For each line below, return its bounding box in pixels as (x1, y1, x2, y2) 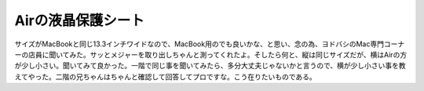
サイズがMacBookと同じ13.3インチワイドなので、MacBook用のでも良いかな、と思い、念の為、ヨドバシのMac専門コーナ (14, 39, 405, 49)
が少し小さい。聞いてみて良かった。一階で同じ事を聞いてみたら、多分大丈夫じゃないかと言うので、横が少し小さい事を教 (14, 61, 406, 71)
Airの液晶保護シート (14, 12, 144, 29)
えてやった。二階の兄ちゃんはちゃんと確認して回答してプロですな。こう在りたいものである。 (14, 71, 317, 82)
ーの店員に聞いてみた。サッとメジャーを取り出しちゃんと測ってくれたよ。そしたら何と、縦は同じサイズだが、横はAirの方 (14, 49, 408, 59)
